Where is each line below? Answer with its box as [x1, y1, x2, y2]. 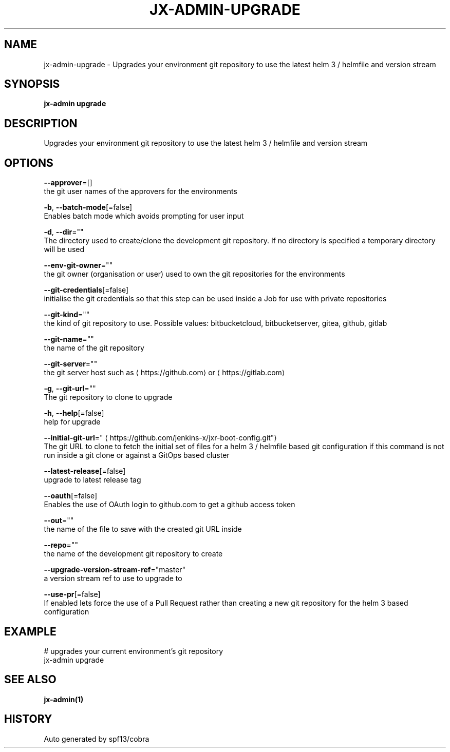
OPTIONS [4, 156, 53, 169]
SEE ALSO [4, 673, 57, 686]
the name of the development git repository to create [44, 549, 223, 558]
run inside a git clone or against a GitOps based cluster [44, 451, 230, 460]
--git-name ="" [44, 335, 94, 344]
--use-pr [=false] [44, 590, 101, 599]
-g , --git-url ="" [44, 384, 96, 393]
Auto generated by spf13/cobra [44, 734, 149, 743]
